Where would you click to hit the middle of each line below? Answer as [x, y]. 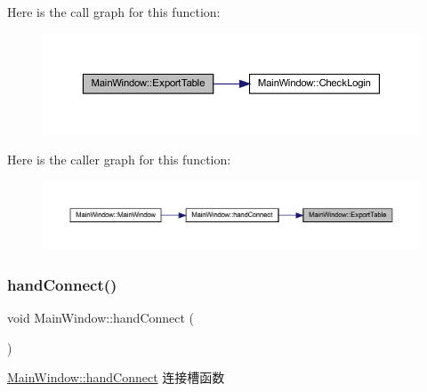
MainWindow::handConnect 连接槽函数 [116, 377]
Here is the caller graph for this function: [119, 160]
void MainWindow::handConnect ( [101, 317]
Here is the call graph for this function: [114, 12]
